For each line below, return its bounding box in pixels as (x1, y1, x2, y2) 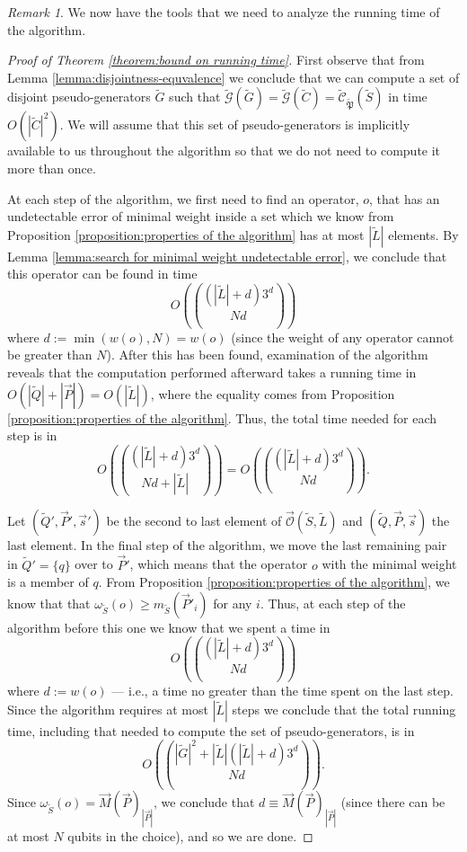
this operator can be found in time (7, 264, 198, 283)
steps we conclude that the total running (232, 699, 456, 718)
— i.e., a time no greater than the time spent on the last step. (111, 681, 454, 700)
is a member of (7, 572, 89, 591)
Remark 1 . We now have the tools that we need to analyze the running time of (7, 3, 440, 21)
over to (75, 555, 113, 573)
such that (169, 87, 221, 106)
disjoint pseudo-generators (7, 87, 151, 106)
